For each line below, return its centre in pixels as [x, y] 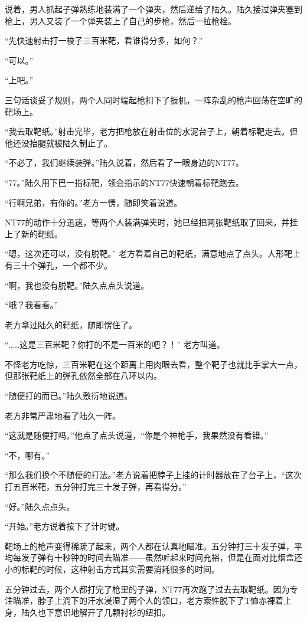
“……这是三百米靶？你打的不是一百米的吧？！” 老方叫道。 [115, 344]
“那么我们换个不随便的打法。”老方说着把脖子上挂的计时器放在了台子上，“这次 [153, 475]
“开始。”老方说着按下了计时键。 [65, 526]
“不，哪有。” [27, 455]
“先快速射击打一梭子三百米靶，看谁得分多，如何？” [104, 40]
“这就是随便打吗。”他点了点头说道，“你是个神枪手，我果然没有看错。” [137, 435]
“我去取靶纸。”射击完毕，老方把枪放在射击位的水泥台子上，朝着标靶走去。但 [151, 131]
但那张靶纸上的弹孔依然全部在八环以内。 [83, 376]
